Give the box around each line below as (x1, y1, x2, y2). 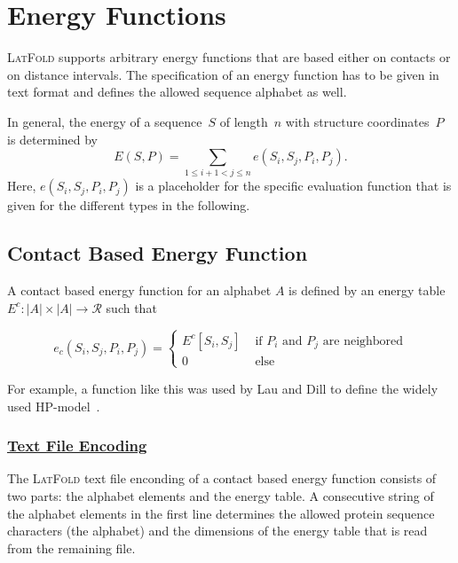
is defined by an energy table (288, 281, 446, 300)
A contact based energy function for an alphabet (7, 281, 272, 300)
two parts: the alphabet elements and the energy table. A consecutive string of (7, 486, 434, 504)
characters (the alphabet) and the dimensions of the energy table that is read (7, 521, 428, 540)
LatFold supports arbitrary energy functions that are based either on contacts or (7, 48, 451, 66)
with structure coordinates (285, 112, 430, 130)
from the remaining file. (7, 538, 136, 557)
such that (106, 298, 157, 317)
